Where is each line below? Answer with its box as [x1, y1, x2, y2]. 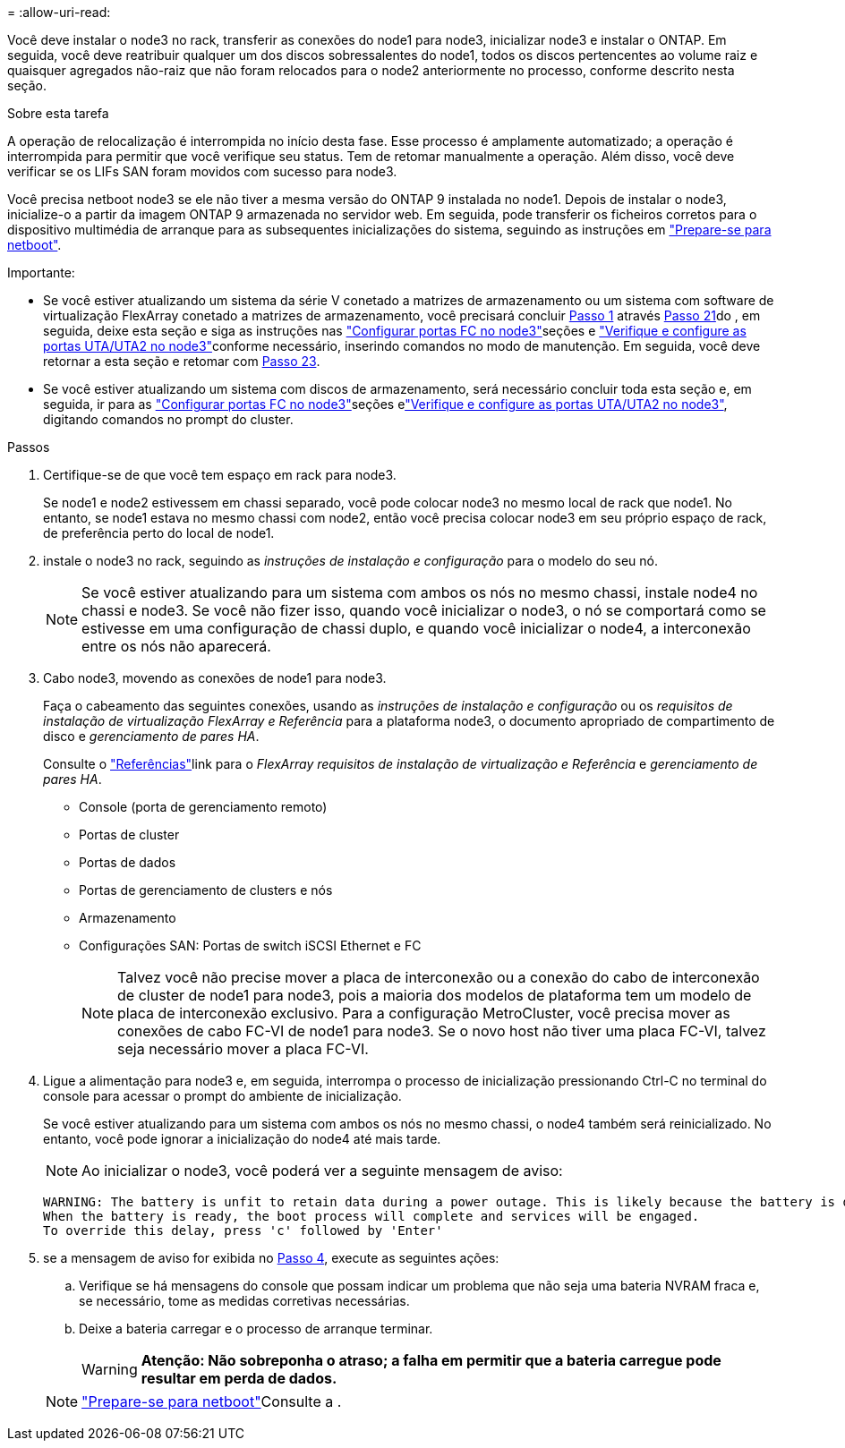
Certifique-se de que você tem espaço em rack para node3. [43, 467, 397, 482]
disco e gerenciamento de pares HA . [43, 728, 260, 744]
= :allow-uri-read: [7, 4, 111, 20]
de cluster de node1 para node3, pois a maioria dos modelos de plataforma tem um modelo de [117, 986, 752, 1004]
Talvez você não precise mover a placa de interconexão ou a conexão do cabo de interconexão [117, 968, 760, 986]
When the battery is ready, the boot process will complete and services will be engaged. [43, 1209, 700, 1223]
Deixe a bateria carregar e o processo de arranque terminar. [79, 1321, 433, 1336]
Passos [7, 439, 50, 455]
